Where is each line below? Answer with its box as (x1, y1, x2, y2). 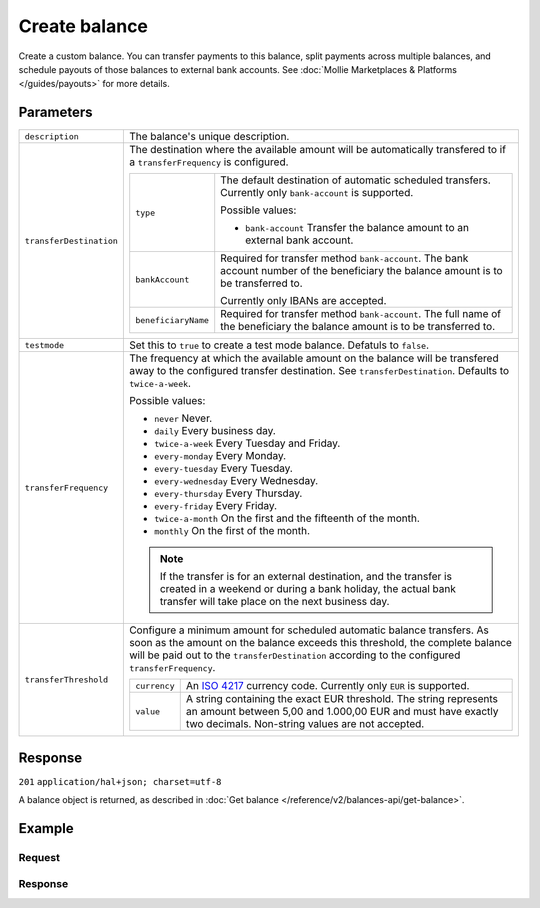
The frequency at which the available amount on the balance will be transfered (128, 351, 499, 365)
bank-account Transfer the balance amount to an (245, 221, 470, 235)
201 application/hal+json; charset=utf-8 (18, 776, 222, 787)
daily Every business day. (153, 424, 277, 438)
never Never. (153, 411, 213, 425)
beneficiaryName (135, 315, 210, 325)
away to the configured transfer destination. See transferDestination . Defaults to (128, 364, 510, 378)
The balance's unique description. (128, 130, 290, 144)
